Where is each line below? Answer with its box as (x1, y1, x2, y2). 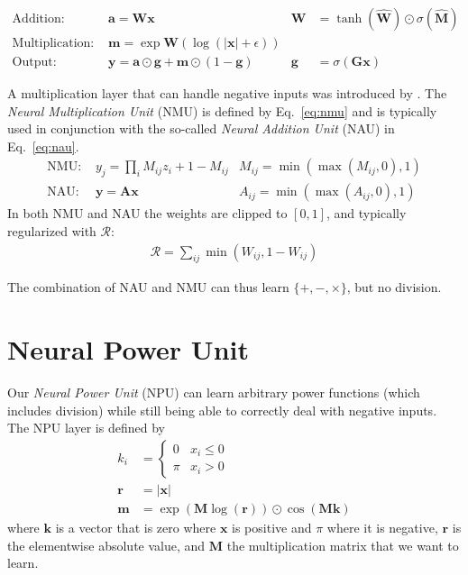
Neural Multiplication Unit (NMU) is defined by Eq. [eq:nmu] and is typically (7, 101, 437, 120)
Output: (12, 56, 57, 69)
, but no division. (346, 278, 442, 297)
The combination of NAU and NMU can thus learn (7, 278, 289, 297)
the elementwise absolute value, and (7, 535, 206, 554)
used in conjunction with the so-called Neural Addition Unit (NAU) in (7, 119, 395, 138)
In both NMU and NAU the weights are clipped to (7, 204, 288, 223)
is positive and (232, 517, 312, 536)
